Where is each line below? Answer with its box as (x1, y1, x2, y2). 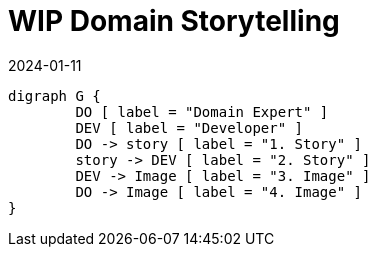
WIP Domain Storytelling (8, 4, 340, 38)
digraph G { (8, 87, 101, 104)
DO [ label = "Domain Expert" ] (75, 103, 329, 120)
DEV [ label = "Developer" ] (75, 119, 304, 136)
